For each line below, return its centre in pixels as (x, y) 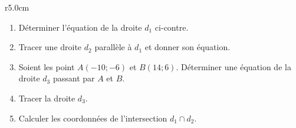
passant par (74, 78)
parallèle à (113, 47)
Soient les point (47, 66)
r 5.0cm (17, 7)
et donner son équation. (188, 47)
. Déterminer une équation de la (233, 66)
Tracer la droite (47, 98)
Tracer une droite (50, 47)
